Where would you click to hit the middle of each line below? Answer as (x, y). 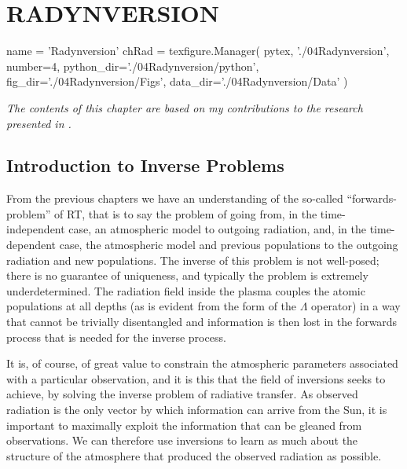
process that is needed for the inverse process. (116, 337)
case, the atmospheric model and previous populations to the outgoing (229, 245)
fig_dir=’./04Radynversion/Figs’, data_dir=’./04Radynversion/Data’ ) (177, 81)
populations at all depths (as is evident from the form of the (152, 306)
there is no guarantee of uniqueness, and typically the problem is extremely (187, 275)
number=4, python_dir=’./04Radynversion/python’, (133, 66)
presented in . (39, 123)
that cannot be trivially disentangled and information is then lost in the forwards (202, 322)
